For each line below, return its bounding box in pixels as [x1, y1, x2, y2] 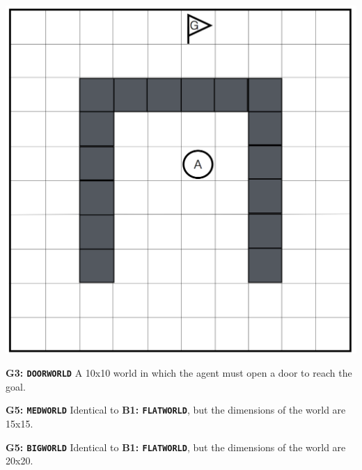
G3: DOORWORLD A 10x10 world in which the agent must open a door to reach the [6, 366, 352, 380]
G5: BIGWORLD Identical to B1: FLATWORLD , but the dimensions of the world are [6, 439, 346, 454]
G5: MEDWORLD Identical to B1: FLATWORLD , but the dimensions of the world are [6, 402, 346, 417]
